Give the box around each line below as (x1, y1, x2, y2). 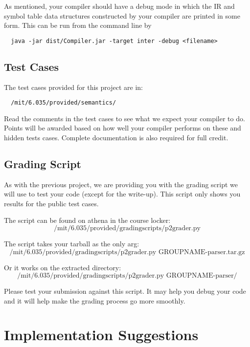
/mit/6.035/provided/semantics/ (11, 99, 116, 107)
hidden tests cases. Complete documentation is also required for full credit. (4, 132, 228, 143)
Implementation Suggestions (4, 324, 199, 344)
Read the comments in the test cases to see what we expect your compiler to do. (4, 113, 245, 123)
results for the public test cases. (4, 198, 99, 209)
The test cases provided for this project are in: (4, 82, 143, 92)
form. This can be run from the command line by (4, 20, 152, 30)
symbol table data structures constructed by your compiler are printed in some (4, 10, 240, 21)
